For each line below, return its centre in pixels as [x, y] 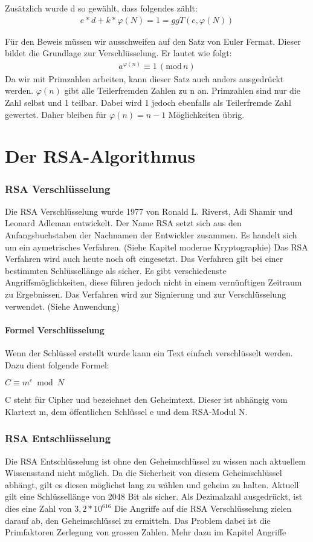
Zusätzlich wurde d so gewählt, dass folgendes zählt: [101, 8]
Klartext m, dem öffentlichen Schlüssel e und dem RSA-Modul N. [126, 411]
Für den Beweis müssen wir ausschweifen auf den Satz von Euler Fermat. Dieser [153, 41]
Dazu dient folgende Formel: [57, 364]
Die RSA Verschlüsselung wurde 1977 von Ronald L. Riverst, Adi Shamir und [149, 211]
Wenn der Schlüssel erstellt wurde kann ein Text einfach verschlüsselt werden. [149, 352]
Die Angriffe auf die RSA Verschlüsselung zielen [203, 508]
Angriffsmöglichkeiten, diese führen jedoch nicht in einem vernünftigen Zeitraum [153, 282]
